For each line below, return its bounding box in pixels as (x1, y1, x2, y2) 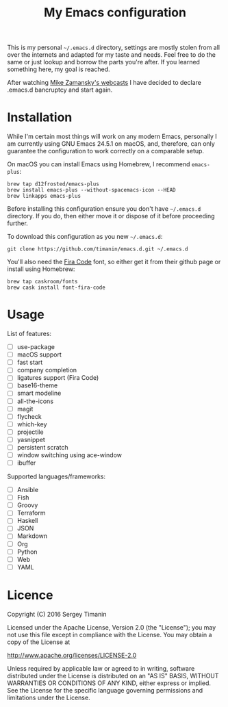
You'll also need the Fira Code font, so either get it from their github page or (7, 258, 221, 266)
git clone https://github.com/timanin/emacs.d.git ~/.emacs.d (7, 246, 188, 253)
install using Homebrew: (7, 265, 75, 273)
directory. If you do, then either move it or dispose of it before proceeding (7, 212, 215, 220)
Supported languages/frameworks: (7, 472, 106, 480)
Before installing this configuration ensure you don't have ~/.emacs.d (7, 205, 201, 213)
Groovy (16, 501, 38, 509)
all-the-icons (16, 397, 53, 405)
